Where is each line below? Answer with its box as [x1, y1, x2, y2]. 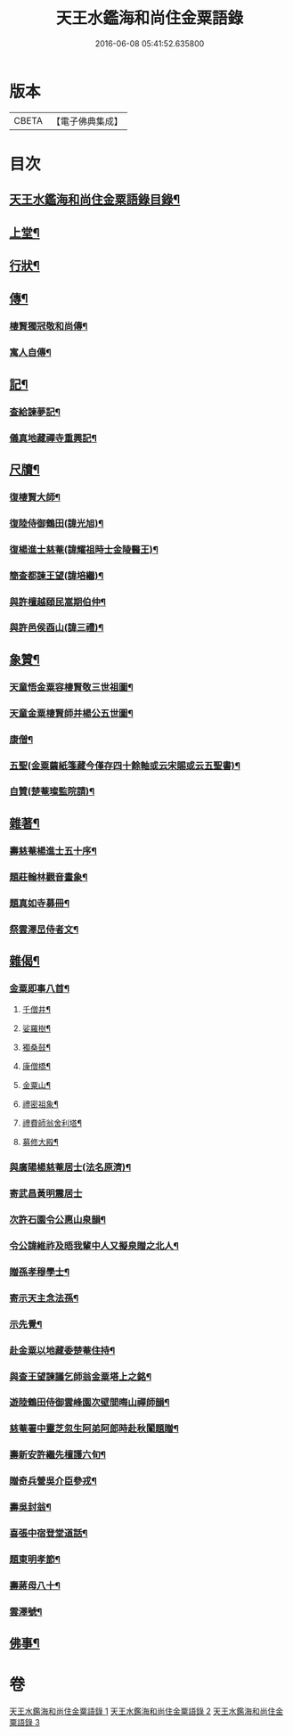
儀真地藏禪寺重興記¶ [9, 431, 98, 444]
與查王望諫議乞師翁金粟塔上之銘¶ [9, 1370, 152, 1382]
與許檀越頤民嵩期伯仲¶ [9, 595, 107, 608]
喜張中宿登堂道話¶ [9, 1527, 88, 1540]
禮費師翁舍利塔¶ [21, 1118, 83, 1128]
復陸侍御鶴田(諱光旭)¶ [9, 517, 104, 529]
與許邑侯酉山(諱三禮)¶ [9, 621, 104, 634]
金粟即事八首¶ [9, 982, 69, 995]
